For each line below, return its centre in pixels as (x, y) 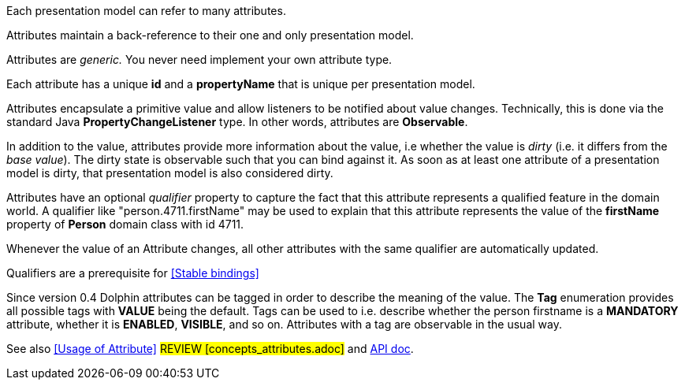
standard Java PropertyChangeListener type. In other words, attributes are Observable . (237, 122)
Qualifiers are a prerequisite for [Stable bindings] (133, 273)
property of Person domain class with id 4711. (125, 224)
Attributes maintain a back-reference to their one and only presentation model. (210, 35)
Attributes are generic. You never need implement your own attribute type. (199, 59)
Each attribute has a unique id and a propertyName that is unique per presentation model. (241, 84)
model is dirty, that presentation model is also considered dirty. (170, 173)
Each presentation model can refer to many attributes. (146, 11)
